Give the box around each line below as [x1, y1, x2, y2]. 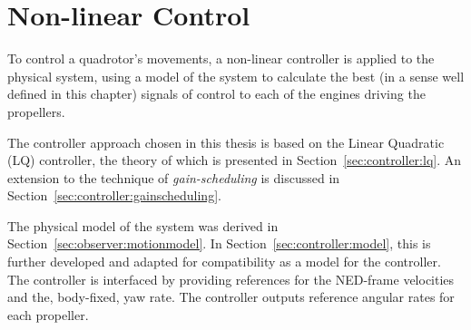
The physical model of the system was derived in [7, 216, 279, 235]
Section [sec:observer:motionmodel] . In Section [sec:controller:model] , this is [7, 234, 431, 253]
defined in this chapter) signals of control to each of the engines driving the [7, 84, 426, 103]
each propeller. [7, 305, 89, 324]
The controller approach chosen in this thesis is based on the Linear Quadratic [7, 132, 445, 151]
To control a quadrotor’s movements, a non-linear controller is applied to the [7, 49, 435, 68]
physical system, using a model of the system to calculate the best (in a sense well [7, 66, 465, 85]
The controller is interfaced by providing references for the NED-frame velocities [7, 269, 455, 288]
